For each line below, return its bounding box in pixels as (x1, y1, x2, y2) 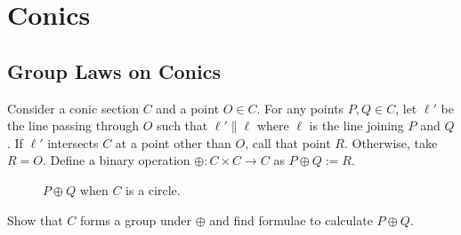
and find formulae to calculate (209, 210, 373, 229)
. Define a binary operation (42, 151, 190, 169)
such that (157, 116, 208, 135)
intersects (47, 133, 99, 152)
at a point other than (115, 133, 231, 152)
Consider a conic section (7, 98, 139, 117)
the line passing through (7, 116, 139, 135)
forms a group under (79, 210, 192, 229)
